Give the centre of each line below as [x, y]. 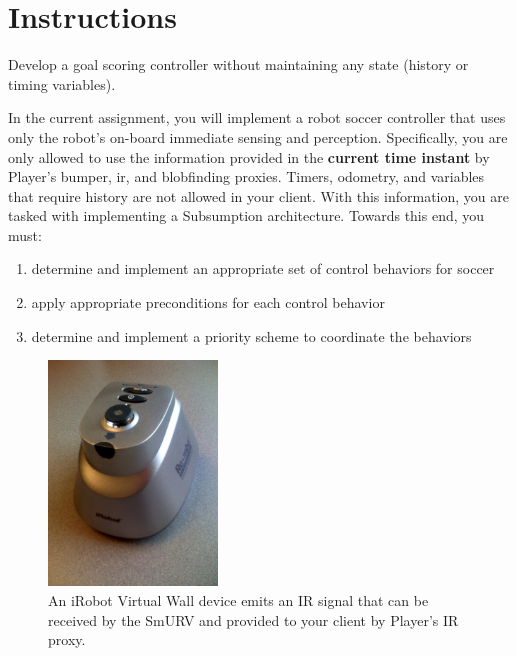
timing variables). [62, 83]
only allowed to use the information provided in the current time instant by [249, 156]
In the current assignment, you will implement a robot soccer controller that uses [257, 117]
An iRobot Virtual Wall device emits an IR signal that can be [238, 599]
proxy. [67, 639]
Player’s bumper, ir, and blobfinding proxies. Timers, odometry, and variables [246, 176]
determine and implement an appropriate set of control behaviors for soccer [263, 268]
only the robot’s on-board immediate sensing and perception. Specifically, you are [258, 136]
